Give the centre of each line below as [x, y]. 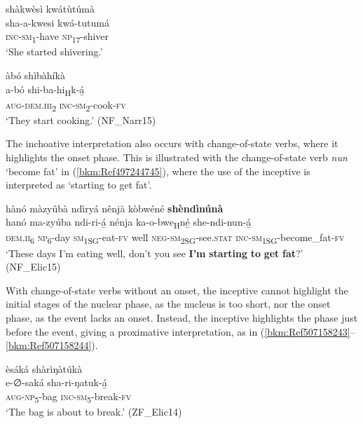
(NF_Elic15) [33, 267]
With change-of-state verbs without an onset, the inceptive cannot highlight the [177, 290]
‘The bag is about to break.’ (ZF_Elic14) [94, 412]
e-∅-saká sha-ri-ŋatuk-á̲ [56, 382]
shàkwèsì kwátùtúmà [50, 8]
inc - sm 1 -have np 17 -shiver [57, 37]
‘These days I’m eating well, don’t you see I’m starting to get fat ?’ [155, 253]
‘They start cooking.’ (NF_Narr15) [81, 119]
